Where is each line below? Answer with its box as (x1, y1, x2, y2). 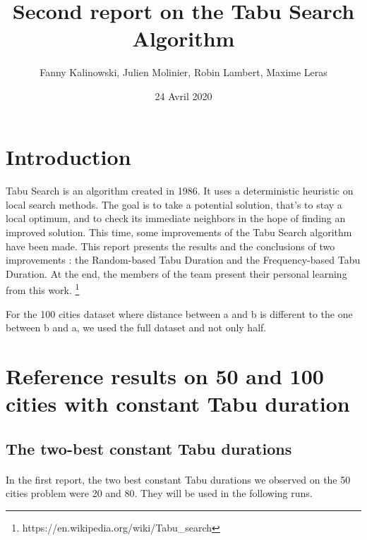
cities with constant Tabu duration (6, 389, 350, 418)
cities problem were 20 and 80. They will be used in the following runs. (6, 486, 313, 501)
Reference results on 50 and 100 (6, 362, 324, 391)
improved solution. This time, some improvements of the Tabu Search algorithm (6, 225, 352, 240)
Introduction (6, 142, 131, 171)
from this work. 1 (6, 281, 80, 297)
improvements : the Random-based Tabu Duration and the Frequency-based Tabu (6, 252, 361, 267)
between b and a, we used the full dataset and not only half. (6, 320, 267, 335)
